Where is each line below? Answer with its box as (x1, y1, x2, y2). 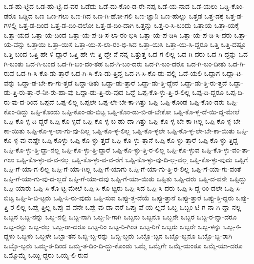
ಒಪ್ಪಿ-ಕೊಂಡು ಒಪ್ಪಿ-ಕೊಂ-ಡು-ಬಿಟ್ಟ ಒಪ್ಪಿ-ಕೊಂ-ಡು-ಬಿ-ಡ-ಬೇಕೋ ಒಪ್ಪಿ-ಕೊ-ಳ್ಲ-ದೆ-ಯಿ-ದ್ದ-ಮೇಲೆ (30, 106, 240, 116)
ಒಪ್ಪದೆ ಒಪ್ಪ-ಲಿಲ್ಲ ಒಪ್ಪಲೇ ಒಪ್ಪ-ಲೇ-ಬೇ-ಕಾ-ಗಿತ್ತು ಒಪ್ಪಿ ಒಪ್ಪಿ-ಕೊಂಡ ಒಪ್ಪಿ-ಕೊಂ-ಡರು (40, 96, 225, 107)
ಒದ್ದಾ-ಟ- (222, 68, 243, 78)
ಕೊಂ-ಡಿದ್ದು (4, 106, 29, 116)
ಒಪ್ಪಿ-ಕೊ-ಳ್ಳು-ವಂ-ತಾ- (201, 144, 250, 154)
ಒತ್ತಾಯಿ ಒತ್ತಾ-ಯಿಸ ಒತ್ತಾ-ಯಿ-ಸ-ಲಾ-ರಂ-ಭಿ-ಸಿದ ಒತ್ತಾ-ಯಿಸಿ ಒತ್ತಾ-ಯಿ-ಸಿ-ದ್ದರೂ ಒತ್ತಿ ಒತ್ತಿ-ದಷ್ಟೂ (27, 39, 246, 49)
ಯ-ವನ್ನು (4, 39, 25, 49)
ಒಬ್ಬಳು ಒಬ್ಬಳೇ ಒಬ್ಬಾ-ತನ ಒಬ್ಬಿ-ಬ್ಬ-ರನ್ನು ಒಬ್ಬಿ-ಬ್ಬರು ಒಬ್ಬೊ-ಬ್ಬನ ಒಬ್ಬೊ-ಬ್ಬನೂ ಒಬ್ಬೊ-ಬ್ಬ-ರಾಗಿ (17, 231, 233, 241)
